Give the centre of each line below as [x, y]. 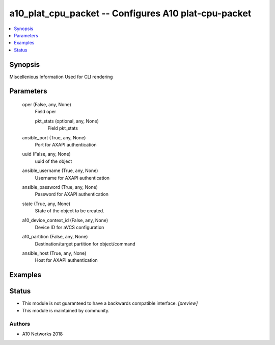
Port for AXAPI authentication [66, 144]
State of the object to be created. [70, 211]
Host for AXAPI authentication [66, 260]
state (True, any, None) [46, 204]
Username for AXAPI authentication [72, 178]
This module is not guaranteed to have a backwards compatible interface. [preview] [110, 303]
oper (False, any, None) [47, 105]
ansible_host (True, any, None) [54, 253]
